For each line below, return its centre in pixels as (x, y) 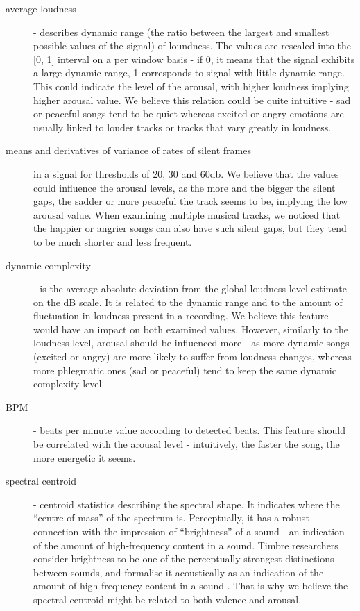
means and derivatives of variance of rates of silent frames (129, 150)
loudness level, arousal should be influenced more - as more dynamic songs (191, 343)
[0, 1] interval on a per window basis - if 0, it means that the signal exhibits (194, 59)
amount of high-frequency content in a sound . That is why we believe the (191, 586)
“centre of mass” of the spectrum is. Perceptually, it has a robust (171, 518)
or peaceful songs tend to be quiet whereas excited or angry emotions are (189, 114)
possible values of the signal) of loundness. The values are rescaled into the (192, 45)
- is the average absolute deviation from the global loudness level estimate (190, 288)
